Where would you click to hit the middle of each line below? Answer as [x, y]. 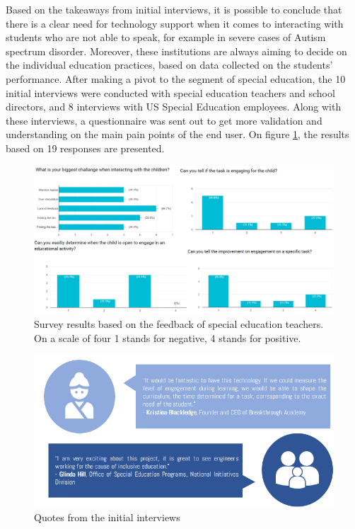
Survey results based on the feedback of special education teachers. [179, 324]
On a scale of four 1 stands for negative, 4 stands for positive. [168, 337]
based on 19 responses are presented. [85, 148]
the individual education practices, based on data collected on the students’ [169, 65]
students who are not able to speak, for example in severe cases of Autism [166, 37]
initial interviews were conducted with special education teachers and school [170, 92]
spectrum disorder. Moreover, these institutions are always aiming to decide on [176, 51]
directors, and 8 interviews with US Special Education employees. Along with [174, 107]
